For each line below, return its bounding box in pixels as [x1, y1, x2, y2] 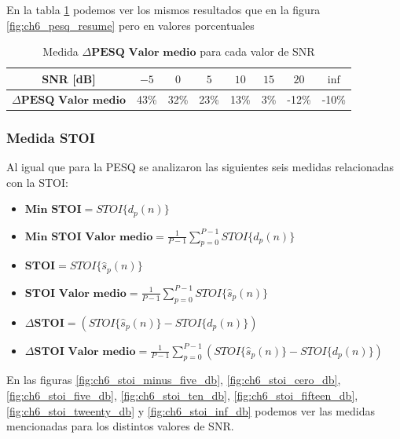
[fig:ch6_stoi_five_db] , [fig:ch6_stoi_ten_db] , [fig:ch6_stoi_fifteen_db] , [6, 387, 358, 404]
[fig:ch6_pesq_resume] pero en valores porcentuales [6, 16, 255, 33]
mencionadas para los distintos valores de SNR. [6, 418, 234, 434]
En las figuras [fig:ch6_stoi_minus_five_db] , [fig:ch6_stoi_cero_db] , [6, 371, 341, 388]
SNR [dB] [42, 70, 96, 86]
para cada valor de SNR [200, 43, 315, 60]
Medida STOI [6, 127, 95, 147]
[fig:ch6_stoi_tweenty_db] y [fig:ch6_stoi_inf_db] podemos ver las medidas [6, 402, 376, 419]
